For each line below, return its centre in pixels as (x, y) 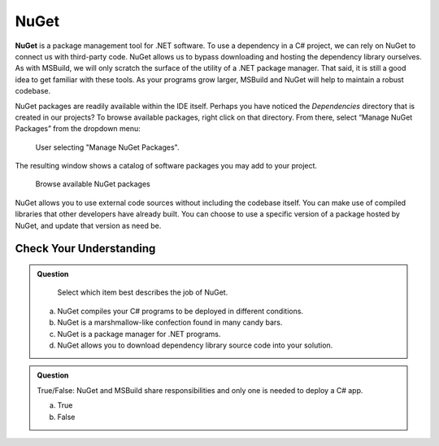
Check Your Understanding (85, 249)
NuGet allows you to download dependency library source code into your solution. (195, 345)
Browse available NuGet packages (93, 184)
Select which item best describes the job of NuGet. (143, 292)
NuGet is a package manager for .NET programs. (139, 334)
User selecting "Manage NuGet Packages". (107, 147)
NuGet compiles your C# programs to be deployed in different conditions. (180, 311)
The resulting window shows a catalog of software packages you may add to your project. (166, 166)
